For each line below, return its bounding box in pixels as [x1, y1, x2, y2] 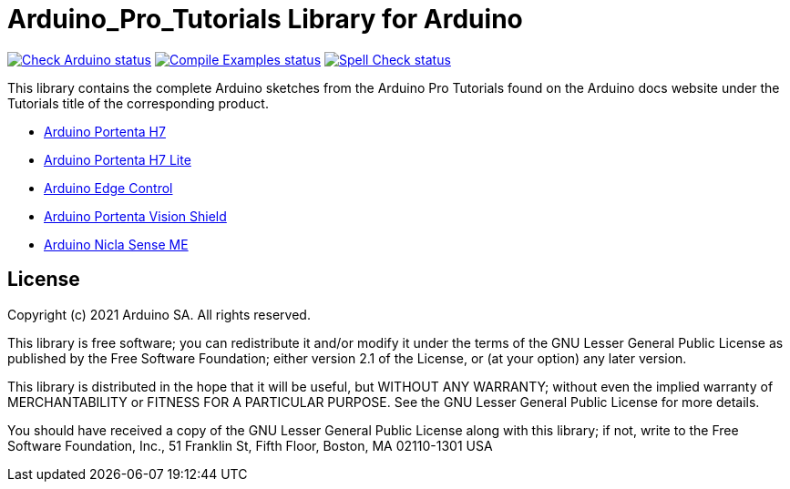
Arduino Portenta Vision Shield [44, 208, 227, 224]
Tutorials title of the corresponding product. [7, 95, 269, 111]
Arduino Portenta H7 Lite [44, 151, 191, 168]
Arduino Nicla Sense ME [44, 236, 189, 252]
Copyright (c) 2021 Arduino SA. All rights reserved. [7, 306, 311, 322]
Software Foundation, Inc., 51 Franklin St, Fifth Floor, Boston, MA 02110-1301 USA [7, 437, 493, 453]
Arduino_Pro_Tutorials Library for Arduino [7, 4, 523, 35]
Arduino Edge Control [44, 179, 173, 196]
